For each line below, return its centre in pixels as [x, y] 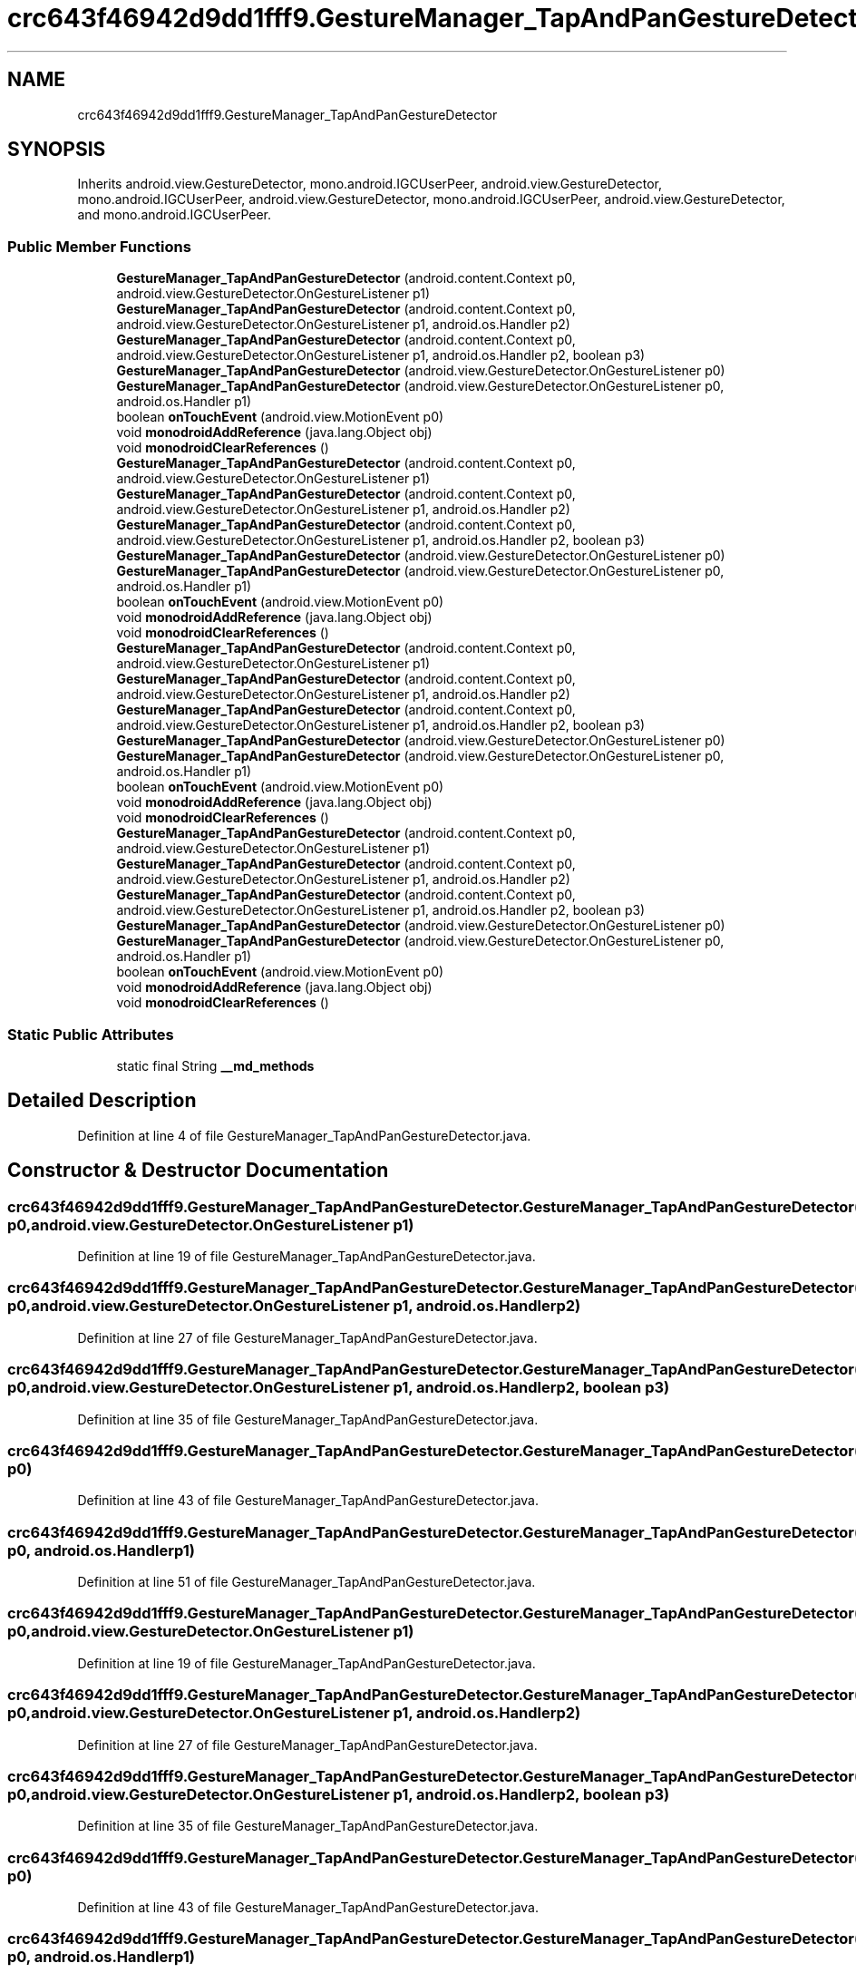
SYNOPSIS [57, 150]
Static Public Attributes [91, 1034]
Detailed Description [102, 1101]
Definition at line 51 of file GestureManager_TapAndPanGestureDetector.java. [306, 1582]
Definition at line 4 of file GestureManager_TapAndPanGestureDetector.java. [304, 1135]
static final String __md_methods [215, 1065]
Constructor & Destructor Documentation [198, 1171]
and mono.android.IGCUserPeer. [175, 215]
